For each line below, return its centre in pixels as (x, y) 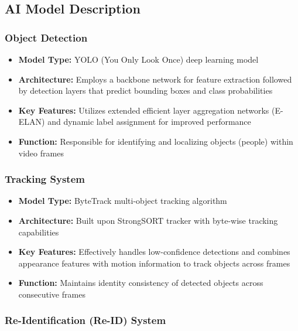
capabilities (39, 232)
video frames (41, 153)
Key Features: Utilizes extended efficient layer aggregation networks (144, 110)
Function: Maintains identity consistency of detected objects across (141, 283)
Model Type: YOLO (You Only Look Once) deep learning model (138, 59)
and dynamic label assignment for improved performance (149, 122)
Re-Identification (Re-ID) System (85, 320)
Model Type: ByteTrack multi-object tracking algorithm (123, 201)
